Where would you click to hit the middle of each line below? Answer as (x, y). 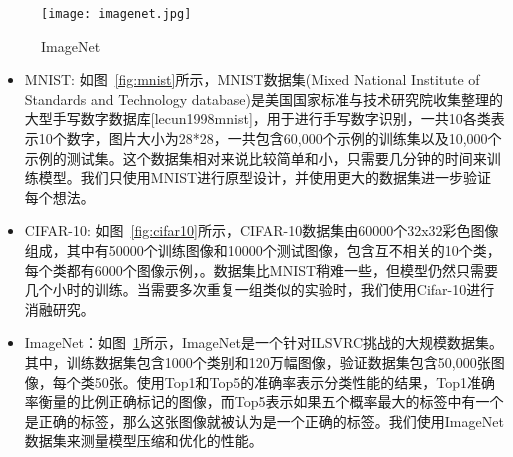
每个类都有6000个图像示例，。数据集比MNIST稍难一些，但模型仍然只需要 (261, 269)
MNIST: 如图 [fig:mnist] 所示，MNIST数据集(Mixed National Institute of (252, 79)
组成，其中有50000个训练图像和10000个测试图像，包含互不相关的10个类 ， (262, 250)
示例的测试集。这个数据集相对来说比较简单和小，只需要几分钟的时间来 (255, 157)
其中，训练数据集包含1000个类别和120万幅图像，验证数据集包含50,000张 (257, 361)
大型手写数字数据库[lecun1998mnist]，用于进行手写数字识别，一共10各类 (257, 118)
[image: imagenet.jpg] (116, 14)
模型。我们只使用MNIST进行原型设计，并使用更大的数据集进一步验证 (265, 177)
